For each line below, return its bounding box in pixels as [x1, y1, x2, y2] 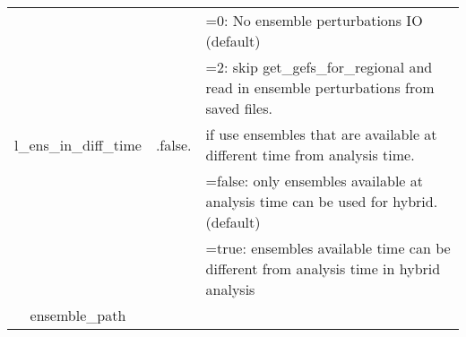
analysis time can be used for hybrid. [205, 191, 438, 212]
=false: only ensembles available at [205, 170, 423, 191]
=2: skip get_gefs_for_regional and [205, 56, 433, 77]
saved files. [205, 98, 272, 118]
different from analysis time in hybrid [205, 258, 441, 279]
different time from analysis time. [205, 144, 415, 165]
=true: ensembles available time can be [205, 238, 451, 258]
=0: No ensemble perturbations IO [205, 10, 423, 30]
